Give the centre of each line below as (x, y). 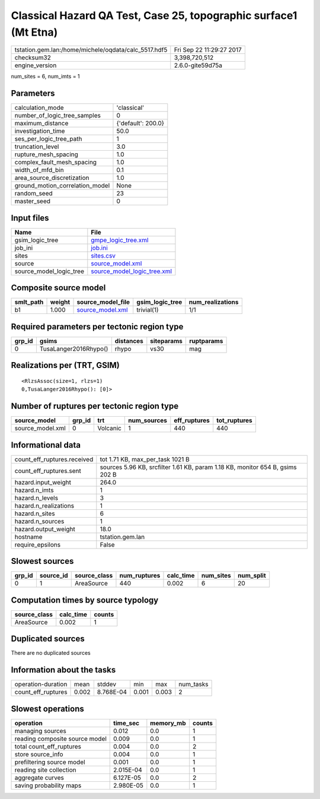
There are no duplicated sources (51, 653)
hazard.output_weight (45, 529)
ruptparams (206, 341)
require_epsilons (38, 544)
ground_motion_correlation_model (62, 186)
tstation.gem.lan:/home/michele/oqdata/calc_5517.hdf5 (91, 50)
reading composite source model (60, 738)
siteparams (167, 341)
